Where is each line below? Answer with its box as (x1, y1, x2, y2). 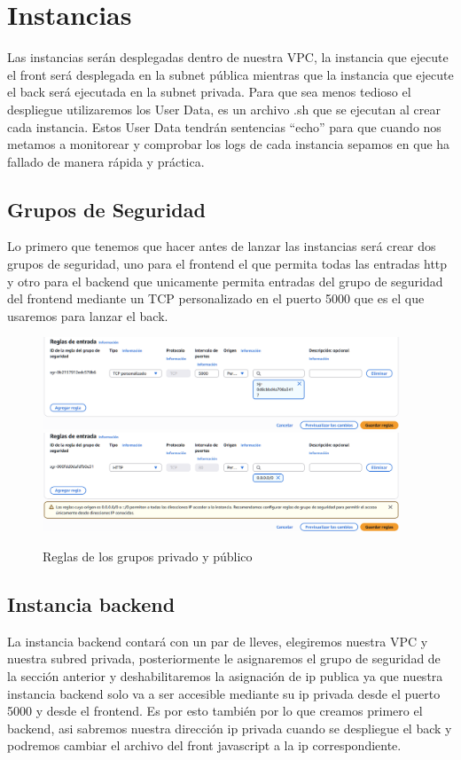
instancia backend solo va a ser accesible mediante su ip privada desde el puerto (7, 684, 441, 702)
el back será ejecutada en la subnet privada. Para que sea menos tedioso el (7, 82, 411, 101)
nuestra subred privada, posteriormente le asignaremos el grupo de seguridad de (7, 649, 441, 668)
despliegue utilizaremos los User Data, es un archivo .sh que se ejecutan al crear (7, 99, 441, 118)
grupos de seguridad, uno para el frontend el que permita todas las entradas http (7, 255, 448, 273)
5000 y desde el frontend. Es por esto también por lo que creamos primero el (7, 701, 423, 720)
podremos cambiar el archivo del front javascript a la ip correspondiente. (7, 736, 402, 755)
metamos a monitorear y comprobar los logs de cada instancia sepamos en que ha (7, 135, 450, 153)
